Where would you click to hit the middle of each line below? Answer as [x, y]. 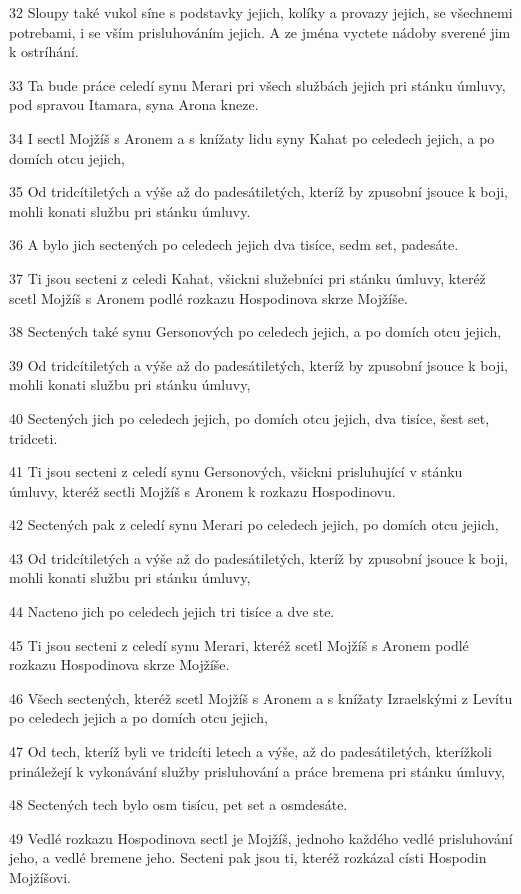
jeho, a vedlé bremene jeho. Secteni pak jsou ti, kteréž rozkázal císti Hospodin [248, 857]
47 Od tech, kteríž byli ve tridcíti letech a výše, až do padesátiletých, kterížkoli [250, 751]
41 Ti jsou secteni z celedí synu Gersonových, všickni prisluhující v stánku [236, 471]
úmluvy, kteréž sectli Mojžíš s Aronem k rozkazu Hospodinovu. [202, 490]
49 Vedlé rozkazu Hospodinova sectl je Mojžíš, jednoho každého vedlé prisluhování [261, 837]
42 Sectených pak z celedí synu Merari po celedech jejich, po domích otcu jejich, [254, 524]
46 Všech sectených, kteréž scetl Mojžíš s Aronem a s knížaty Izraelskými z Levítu [261, 697]
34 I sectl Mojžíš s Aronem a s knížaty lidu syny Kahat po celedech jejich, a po [252, 137]
